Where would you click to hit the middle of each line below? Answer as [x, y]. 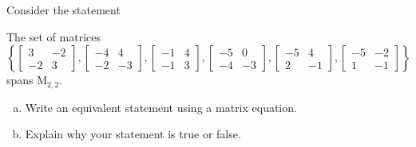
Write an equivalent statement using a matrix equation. [161, 107]
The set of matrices [53, 36]
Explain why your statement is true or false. [133, 134]
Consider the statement [63, 10]
